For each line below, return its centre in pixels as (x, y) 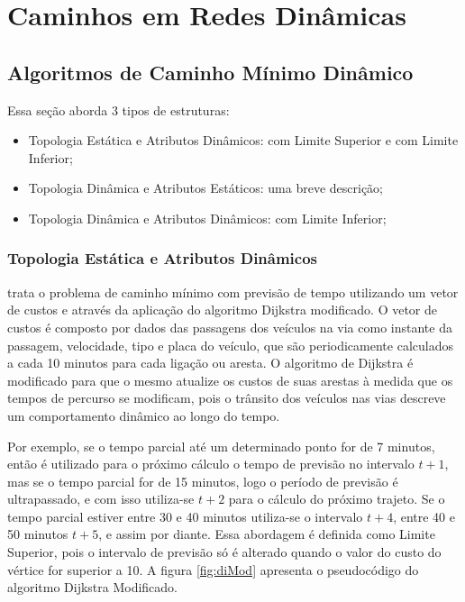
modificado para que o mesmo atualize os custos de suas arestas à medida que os (230, 380)
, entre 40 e (424, 516)
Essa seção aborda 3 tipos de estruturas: (119, 109)
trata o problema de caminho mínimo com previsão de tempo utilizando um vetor (233, 292)
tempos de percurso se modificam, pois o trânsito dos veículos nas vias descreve (227, 398)
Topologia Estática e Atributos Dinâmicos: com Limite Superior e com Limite (243, 140)
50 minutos (38, 534)
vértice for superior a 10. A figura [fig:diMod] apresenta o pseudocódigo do (213, 569)
